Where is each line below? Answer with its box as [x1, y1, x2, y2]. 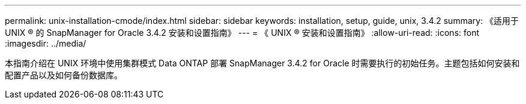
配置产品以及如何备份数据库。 [5, 70, 122, 80]
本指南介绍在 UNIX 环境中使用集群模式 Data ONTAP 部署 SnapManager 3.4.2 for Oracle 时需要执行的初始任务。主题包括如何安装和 [5, 58, 520, 68]
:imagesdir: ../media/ [5, 38, 86, 48]
